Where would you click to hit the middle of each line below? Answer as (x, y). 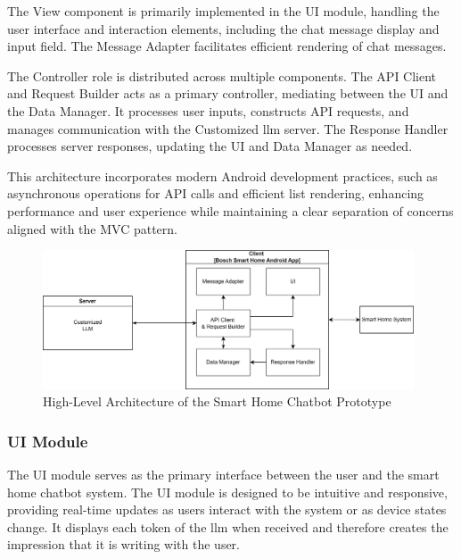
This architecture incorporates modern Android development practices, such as (222, 175)
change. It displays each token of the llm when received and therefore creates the (228, 526)
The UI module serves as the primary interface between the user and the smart (223, 474)
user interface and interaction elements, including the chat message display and (223, 28)
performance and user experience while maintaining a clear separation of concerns (230, 210)
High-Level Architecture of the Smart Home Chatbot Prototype (217, 401)
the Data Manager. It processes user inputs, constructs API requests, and (208, 110)
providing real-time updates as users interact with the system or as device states (227, 509)
